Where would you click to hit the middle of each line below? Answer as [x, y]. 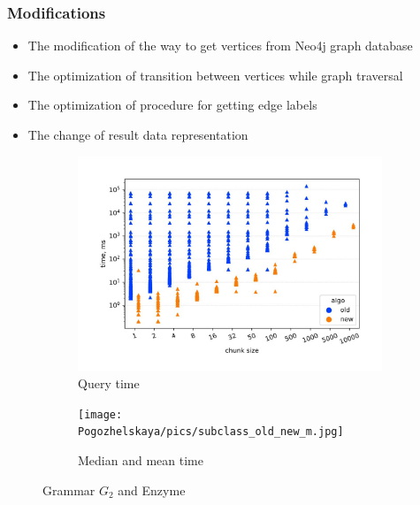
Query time [109, 383]
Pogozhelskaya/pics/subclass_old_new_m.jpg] [211, 432]
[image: [100, 414]
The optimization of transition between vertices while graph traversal [215, 75]
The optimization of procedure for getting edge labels [172, 105]
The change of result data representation [138, 134]
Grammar [69, 490]
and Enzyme [152, 490]
